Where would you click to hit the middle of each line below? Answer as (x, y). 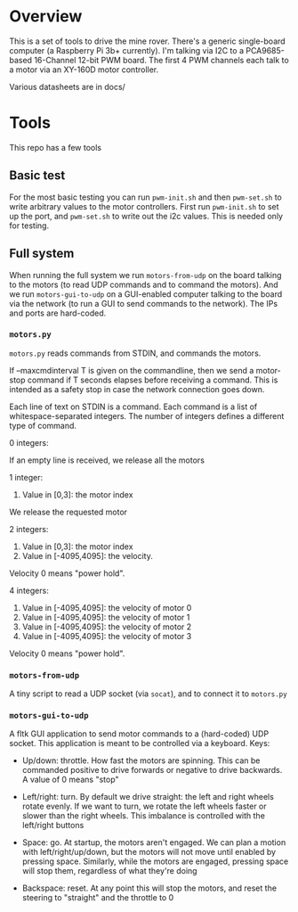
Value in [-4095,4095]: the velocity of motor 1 (106, 617)
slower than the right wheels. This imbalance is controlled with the (143, 816)
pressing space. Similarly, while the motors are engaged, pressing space (155, 861)
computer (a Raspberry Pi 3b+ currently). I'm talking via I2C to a (127, 50)
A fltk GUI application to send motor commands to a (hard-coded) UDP (139, 734)
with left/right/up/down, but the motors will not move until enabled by (149, 852)
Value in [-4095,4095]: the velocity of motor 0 (107, 607)
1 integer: (26, 477)
